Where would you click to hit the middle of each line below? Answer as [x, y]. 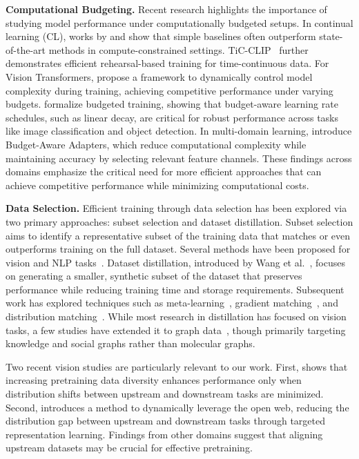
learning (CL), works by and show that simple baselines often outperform [161, 36]
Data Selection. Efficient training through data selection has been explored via [176, 208]
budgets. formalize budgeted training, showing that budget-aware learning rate [172, 104]
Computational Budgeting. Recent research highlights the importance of [166, 9]
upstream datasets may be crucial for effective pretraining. [129, 448]
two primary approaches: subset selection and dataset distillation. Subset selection [179, 221]
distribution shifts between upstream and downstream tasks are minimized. [165, 394]
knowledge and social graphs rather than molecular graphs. [130, 343]
